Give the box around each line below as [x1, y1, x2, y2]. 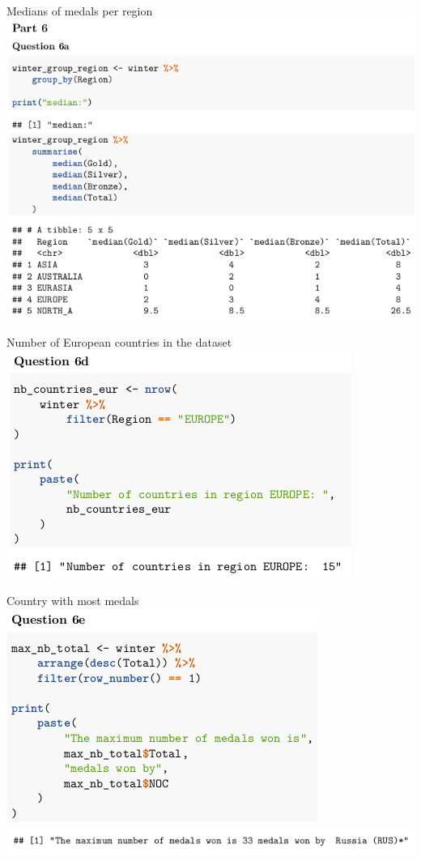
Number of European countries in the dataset [6, 334, 232, 351]
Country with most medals [6, 592, 139, 609]
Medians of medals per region [6, 2, 153, 19]
